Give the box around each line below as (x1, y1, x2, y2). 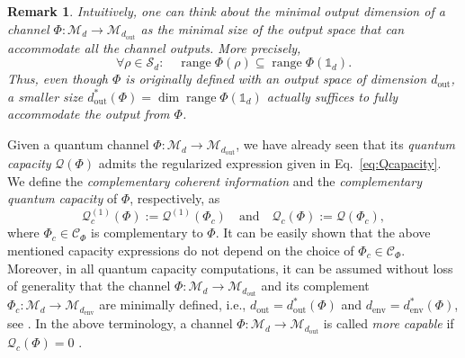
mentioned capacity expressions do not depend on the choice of (7, 240, 354, 259)
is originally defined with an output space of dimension (125, 69, 427, 88)
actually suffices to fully (266, 86, 398, 105)
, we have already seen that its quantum (236, 135, 455, 154)
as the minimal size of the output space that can (140, 19, 405, 38)
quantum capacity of (7, 189, 118, 208)
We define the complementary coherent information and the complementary (7, 171, 422, 190)
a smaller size (7, 86, 84, 105)
